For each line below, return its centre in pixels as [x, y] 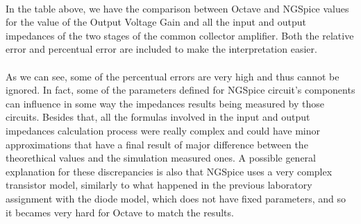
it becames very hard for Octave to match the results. [120, 212]
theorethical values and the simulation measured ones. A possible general [161, 158]
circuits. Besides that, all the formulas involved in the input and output [158, 117]
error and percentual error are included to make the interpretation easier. [161, 49]
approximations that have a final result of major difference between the [157, 144]
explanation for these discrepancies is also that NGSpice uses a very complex [169, 171]
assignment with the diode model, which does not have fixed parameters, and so [176, 198]
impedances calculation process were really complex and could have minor [163, 130]
